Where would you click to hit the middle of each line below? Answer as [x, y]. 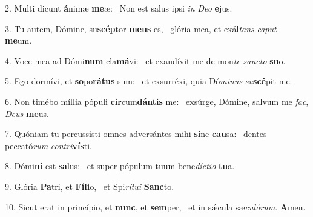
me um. [18, 40]
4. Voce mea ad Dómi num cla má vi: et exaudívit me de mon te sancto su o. [145, 60]
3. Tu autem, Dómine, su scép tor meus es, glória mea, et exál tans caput [141, 28]
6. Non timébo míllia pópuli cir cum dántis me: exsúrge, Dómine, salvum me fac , [157, 101]
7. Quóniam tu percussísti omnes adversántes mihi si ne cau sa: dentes [136, 134]
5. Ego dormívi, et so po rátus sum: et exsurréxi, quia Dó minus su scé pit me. [149, 81]
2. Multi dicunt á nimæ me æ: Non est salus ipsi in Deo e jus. [119, 8]
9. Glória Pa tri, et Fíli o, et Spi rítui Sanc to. [90, 186]
